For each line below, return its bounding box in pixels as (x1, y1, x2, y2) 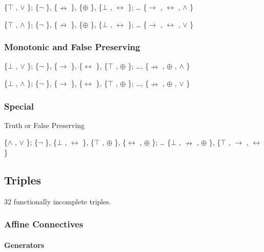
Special (4, 99, 34, 112)
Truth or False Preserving (4, 119, 85, 130)
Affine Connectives (4, 218, 84, 230)
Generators (4, 239, 45, 250)
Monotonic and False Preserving (4, 40, 140, 53)
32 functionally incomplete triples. (4, 196, 111, 206)
